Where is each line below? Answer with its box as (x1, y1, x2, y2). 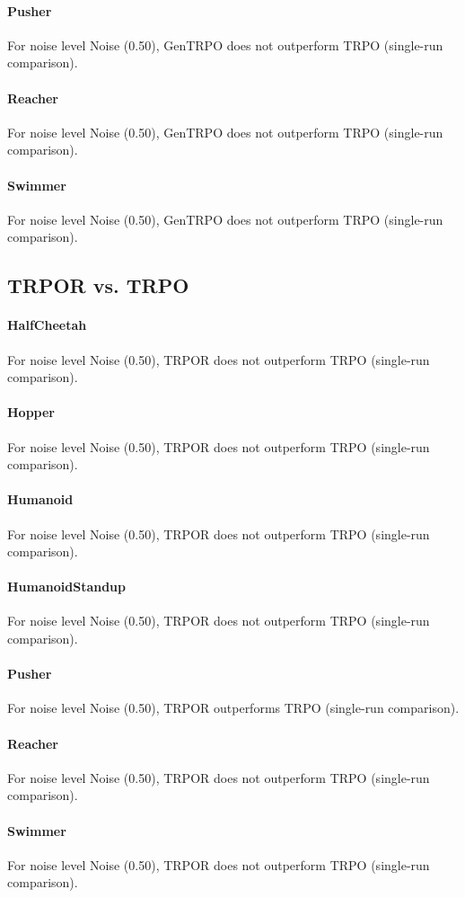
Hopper (7, 403, 56, 422)
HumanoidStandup (7, 577, 127, 596)
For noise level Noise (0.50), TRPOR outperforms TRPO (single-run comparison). (7, 698, 460, 717)
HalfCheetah (7, 316, 87, 334)
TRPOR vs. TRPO (7, 271, 189, 299)
